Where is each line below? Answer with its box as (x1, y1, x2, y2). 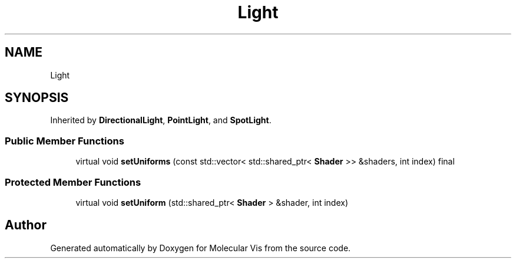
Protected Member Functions (5, 176, 141, 188)
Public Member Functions (5, 134, 124, 147)
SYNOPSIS (5, 90, 69, 106)
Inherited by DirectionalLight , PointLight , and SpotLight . (50, 115, 272, 126)
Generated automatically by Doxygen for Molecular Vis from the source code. (50, 242, 351, 253)
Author (5, 218, 47, 233)
